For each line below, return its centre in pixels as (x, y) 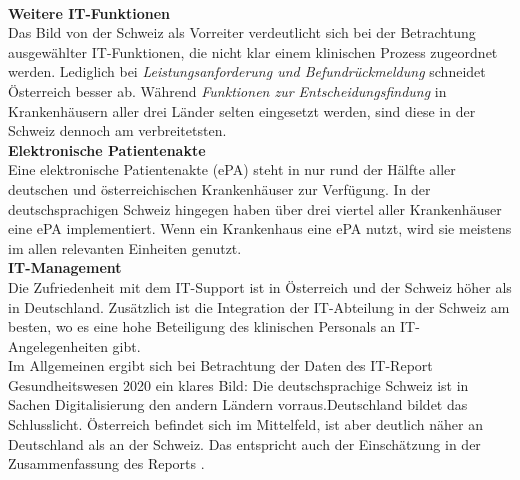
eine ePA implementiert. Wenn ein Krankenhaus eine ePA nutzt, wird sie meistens (260, 228)
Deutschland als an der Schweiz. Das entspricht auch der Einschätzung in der (244, 443)
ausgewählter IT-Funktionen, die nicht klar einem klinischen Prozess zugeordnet (253, 51)
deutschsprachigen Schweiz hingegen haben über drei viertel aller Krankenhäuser (255, 208)
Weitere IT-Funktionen (89, 12)
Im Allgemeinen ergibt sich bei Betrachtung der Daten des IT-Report (220, 365)
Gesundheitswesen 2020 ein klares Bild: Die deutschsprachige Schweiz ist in (238, 384)
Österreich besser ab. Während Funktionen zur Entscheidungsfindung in (227, 90)
